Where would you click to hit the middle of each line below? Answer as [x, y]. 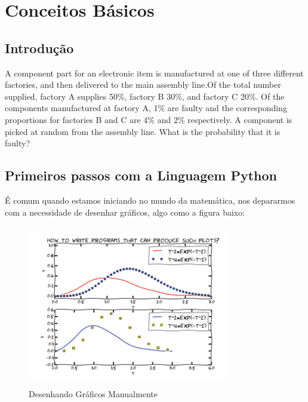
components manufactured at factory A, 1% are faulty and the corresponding [146, 108]
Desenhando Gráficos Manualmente [93, 394]
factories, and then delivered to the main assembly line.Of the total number [143, 85]
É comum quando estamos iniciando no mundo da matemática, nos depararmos [150, 200]
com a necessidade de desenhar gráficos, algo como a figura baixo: [125, 212]
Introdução [39, 47]
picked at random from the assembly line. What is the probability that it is [143, 131]
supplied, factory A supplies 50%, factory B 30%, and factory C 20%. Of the [145, 96]
